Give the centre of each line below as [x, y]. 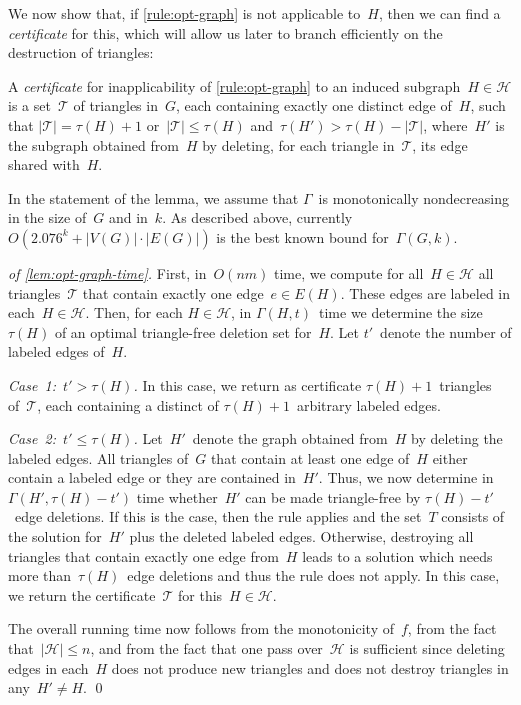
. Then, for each [134, 312]
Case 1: [32, 384]
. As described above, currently [257, 217]
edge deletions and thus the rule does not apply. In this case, [313, 575]
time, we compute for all [348, 272]
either [450, 457]
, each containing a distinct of [128, 404]
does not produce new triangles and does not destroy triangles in [310, 667]
